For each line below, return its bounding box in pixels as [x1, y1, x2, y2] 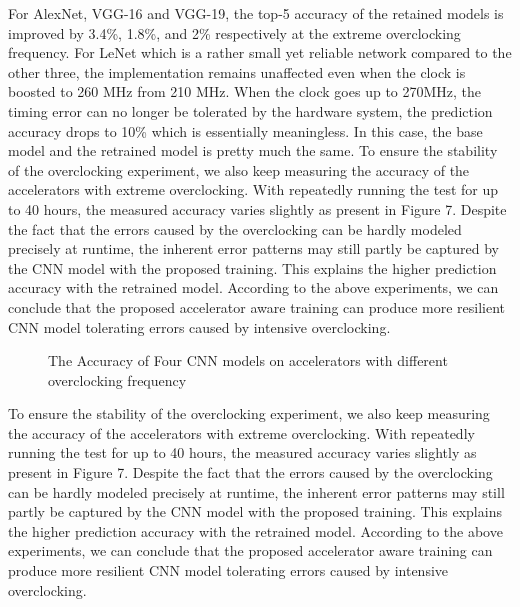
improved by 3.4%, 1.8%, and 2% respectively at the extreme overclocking [8, 22, 461, 43]
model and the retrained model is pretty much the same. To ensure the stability [8, 140, 498, 161]
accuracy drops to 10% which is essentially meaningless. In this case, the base [8, 120, 483, 141]
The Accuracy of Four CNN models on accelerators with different [48, 350, 448, 371]
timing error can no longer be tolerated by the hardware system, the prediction [8, 100, 493, 121]
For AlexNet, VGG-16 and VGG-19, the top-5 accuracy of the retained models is [8, 3, 504, 23]
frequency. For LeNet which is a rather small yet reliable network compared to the [8, 42, 512, 63]
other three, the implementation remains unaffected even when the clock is [8, 61, 466, 82]
